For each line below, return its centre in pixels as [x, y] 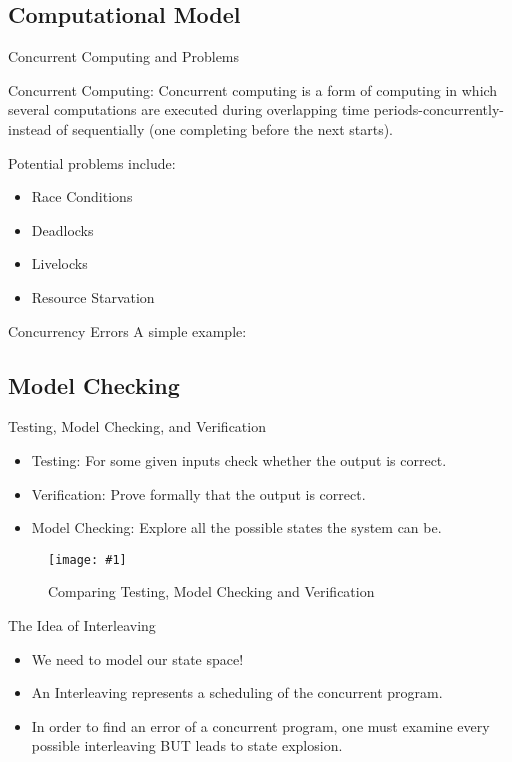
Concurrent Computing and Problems [124, 56]
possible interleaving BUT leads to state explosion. [187, 745]
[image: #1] [87, 559]
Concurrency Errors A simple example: [127, 330]
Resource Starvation [93, 296]
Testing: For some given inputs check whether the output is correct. [239, 459]
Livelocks [59, 263]
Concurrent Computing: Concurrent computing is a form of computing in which [253, 89]
